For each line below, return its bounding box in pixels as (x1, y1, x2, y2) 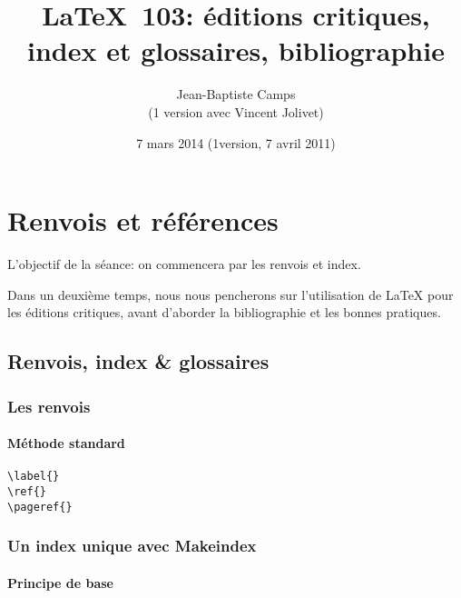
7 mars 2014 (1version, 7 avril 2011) (136, 133, 336, 152)
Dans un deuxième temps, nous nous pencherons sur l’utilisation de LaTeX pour (7, 284, 454, 304)
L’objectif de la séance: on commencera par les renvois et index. (7, 254, 361, 274)
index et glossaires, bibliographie (27, 32, 445, 69)
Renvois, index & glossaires (7, 347, 270, 375)
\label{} (7, 470, 60, 483)
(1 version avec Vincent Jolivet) (148, 102, 324, 121)
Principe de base (7, 573, 113, 592)
